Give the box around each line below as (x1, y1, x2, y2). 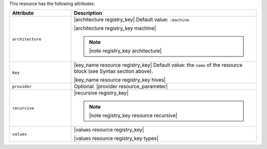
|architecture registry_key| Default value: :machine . (74, 16, 191, 23)
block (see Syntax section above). (74, 68, 153, 75)
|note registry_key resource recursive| (89, 112, 178, 119)
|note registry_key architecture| (89, 48, 162, 54)
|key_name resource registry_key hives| (74, 77, 166, 84)
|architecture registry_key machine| (74, 25, 156, 32)
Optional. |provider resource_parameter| (74, 83, 168, 90)
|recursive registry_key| (74, 90, 129, 97)
